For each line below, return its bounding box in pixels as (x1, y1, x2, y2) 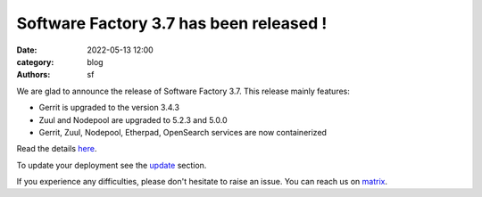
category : (16, 56, 54, 67)
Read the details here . (16, 144, 97, 154)
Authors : (16, 70, 51, 80)
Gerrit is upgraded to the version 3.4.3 (38, 103, 180, 113)
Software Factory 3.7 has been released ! (16, 13, 328, 33)
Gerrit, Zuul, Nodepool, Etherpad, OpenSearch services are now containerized (38, 127, 328, 137)
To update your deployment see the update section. (16, 160, 207, 170)
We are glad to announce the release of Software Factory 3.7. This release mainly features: (16, 86, 350, 96)
